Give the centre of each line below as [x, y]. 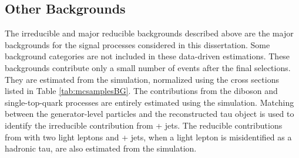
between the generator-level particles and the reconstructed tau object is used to [149, 114]
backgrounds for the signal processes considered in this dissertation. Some [137, 44]
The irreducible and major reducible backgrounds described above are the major [149, 33]
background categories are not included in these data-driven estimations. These [147, 56]
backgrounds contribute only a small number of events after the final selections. [148, 67]
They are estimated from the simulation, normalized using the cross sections [142, 79]
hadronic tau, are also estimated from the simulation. [101, 148]
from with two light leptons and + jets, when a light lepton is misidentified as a [148, 137]
